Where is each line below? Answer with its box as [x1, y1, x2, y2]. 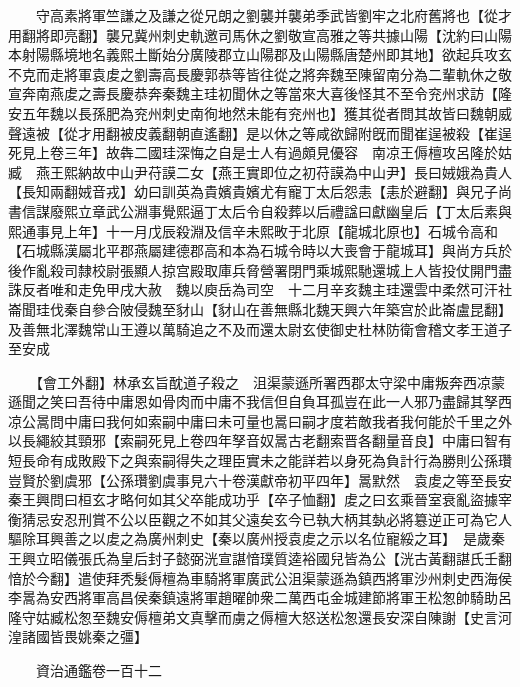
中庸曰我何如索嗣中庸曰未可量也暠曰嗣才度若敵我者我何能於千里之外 [63, 410, 512, 431]
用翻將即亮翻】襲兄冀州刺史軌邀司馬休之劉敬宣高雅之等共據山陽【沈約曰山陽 [8, 24, 512, 45]
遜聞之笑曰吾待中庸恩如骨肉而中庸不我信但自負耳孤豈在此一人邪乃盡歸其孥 [8, 391, 498, 412]
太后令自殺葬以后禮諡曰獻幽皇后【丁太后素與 [217, 200, 512, 221]
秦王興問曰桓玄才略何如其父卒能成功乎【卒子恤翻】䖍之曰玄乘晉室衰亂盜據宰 [8, 489, 512, 510]
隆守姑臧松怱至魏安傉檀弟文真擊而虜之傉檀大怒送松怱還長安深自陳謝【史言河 [8, 606, 512, 627]
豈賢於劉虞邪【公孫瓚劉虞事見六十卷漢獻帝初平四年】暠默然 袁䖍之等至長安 [8, 469, 512, 490]
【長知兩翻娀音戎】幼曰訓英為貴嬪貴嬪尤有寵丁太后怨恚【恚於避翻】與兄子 [8, 181, 498, 202]
